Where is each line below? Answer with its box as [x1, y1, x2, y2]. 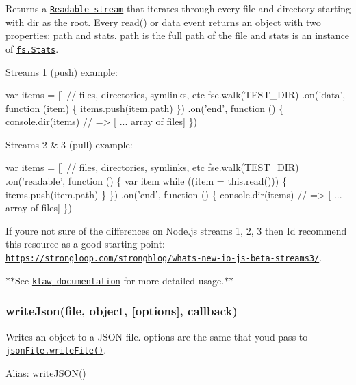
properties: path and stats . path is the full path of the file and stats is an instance [5, 28, 350, 42]
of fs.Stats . [5, 41, 59, 55]
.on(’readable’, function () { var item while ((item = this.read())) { [5, 174, 287, 188]
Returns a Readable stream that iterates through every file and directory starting [5, 1, 351, 15]
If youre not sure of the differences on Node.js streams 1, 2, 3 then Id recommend [5, 223, 347, 237]
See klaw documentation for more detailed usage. [15, 273, 225, 287]
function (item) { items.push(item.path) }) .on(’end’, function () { [5, 101, 284, 115]
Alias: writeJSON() [5, 365, 86, 380]
